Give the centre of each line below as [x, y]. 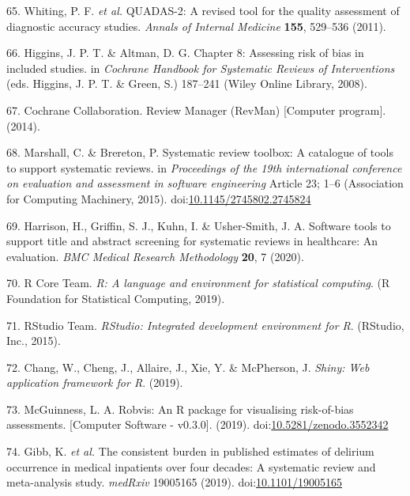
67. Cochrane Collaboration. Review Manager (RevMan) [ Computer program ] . [196, 110]
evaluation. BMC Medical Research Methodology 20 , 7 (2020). [155, 256]
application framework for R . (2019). [95, 382]
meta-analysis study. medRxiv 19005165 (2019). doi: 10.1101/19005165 [174, 482]
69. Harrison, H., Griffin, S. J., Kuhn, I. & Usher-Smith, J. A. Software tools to [199, 225]
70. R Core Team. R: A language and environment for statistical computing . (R [198, 283]
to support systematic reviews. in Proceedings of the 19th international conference [204, 167]
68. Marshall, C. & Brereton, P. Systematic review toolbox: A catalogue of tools [200, 152]
